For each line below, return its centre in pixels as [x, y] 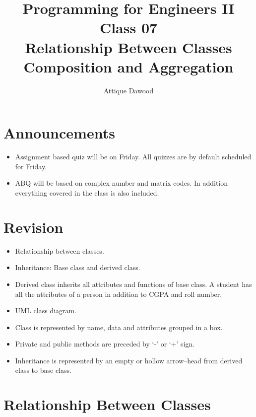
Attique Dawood [128, 90]
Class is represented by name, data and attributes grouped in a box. [119, 327]
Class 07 [128, 28]
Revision [33, 227]
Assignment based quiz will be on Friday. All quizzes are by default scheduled [133, 157]
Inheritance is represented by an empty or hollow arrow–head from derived [129, 360]
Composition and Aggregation [128, 66]
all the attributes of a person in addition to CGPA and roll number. [119, 294]
